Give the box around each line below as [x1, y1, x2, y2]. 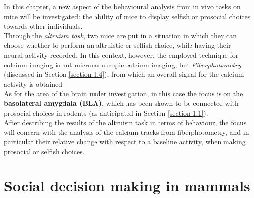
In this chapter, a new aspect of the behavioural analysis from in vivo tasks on [4, 1, 241, 11]
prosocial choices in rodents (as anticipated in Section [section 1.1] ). [4, 107, 208, 118]
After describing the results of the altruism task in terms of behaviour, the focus [4, 117, 247, 128]
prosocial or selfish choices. [4, 146, 85, 156]
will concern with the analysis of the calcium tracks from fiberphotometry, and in [4, 127, 249, 137]
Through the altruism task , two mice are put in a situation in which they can [4, 30, 237, 40]
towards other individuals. [4, 21, 83, 31]
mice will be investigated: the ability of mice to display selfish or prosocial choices [4, 11, 251, 21]
